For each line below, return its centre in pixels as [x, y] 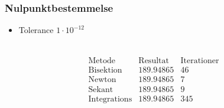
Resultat [154, 61]
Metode [102, 61]
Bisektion [105, 71]
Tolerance [36, 30]
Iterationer [200, 61]
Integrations [110, 99]
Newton [102, 80]
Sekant [101, 89]
